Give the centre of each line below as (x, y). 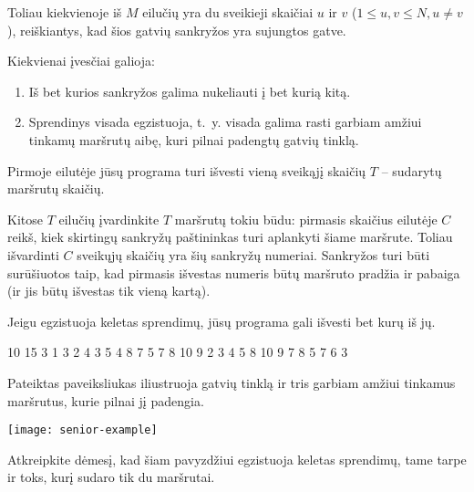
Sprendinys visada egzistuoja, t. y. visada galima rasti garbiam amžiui (225, 122)
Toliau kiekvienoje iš (65, 12)
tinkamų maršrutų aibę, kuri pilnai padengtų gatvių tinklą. (194, 139)
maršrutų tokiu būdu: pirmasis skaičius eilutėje (306, 219)
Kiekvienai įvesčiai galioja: (81, 61)
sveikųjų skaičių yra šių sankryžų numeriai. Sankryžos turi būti (253, 254)
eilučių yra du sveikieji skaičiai (228, 12)
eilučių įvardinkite (109, 219)
